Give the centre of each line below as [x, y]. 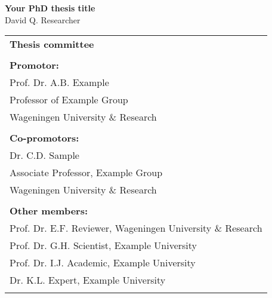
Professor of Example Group [69, 100]
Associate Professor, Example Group [86, 173]
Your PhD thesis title [50, 8]
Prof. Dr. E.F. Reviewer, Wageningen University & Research [136, 228]
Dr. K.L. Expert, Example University [88, 280]
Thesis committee [52, 44]
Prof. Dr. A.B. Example [59, 82]
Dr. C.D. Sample [44, 155]
